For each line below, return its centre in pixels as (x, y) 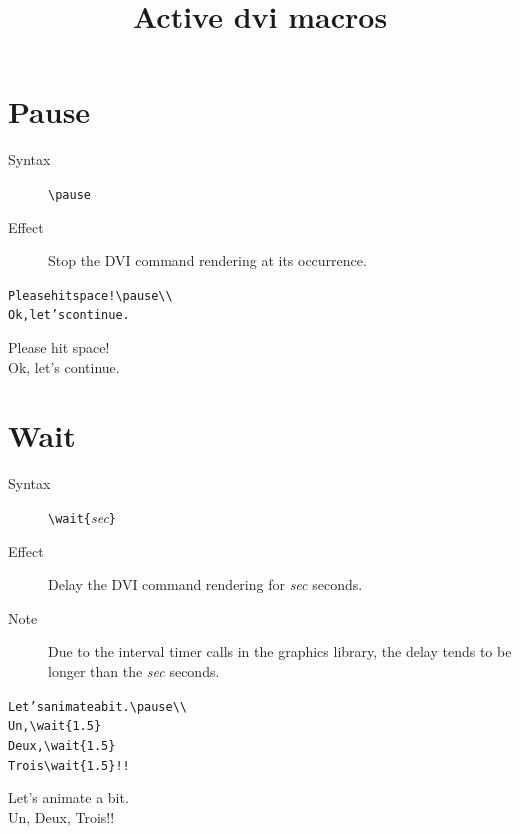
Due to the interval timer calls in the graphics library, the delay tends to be (280, 651)
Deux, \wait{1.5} (62, 745)
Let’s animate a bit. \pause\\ (98, 706)
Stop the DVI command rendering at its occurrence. (207, 260)
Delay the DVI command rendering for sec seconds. (205, 584)
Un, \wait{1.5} (55, 726)
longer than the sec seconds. (134, 671)
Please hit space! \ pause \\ (90, 295)
